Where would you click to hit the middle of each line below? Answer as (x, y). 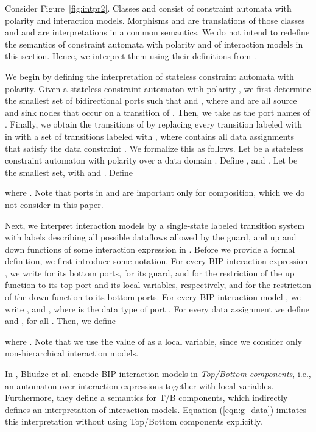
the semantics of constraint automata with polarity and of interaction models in (154, 44)
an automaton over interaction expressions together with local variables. (139, 385)
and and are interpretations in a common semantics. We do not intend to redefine (157, 32)
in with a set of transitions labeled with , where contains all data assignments (150, 136)
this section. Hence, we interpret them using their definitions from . (131, 56)
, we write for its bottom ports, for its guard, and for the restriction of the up (150, 272)
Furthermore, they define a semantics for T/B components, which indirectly (146, 398)
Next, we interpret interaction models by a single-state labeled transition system (155, 225)
